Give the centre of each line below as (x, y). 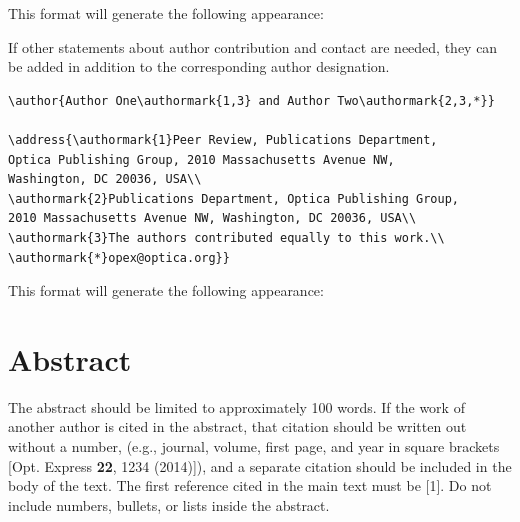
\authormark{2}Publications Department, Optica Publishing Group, (234, 198)
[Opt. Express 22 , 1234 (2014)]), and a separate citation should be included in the (260, 465)
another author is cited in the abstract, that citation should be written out (237, 426)
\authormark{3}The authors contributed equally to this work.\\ (226, 237)
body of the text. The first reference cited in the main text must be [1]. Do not (250, 485)
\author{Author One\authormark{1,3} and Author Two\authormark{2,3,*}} (251, 100)
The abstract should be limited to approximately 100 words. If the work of (236, 406)
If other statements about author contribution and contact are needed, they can (253, 46)
